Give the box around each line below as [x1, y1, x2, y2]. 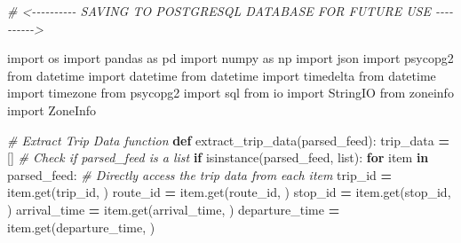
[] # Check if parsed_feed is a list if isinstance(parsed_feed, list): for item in [7, 148, 429, 167]
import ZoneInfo [7, 100, 97, 119]
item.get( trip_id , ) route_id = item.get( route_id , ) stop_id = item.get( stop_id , [7, 183, 451, 201]
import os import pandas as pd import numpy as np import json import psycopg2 [7, 49, 454, 67]
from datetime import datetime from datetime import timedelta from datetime [7, 66, 436, 84]
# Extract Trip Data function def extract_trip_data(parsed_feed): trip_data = [7, 130, 449, 149]
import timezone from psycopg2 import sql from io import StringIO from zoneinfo [7, 83, 454, 102]
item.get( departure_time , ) [7, 217, 155, 236]
